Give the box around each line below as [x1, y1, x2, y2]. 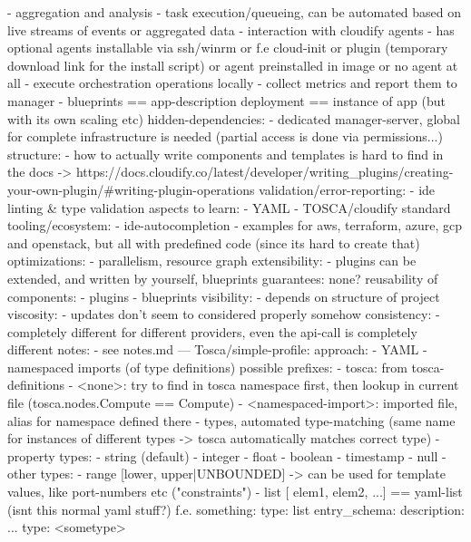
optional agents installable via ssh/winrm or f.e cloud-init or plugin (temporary [7, 38, 448, 57]
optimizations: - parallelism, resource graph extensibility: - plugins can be [7, 251, 417, 270]
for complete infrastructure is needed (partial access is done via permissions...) [7, 127, 443, 146]
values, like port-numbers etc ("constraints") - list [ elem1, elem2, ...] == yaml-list [7, 482, 463, 501]
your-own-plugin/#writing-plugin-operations [7, 179, 255, 198]
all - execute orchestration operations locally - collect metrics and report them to [7, 73, 457, 92]
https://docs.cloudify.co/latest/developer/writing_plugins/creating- [75, 162, 454, 181]
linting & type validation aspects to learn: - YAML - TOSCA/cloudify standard [7, 198, 451, 217]
